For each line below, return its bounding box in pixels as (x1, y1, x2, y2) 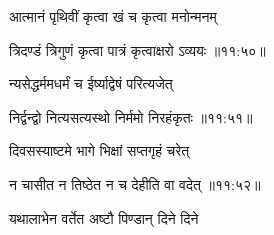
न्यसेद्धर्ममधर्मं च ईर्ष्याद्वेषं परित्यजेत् (9, 73, 173, 94)
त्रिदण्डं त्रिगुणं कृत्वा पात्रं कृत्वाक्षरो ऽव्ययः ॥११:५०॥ (9, 39, 266, 60)
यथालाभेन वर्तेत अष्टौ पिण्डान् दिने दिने (9, 207, 199, 228)
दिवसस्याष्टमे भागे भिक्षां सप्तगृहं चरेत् (9, 140, 190, 161)
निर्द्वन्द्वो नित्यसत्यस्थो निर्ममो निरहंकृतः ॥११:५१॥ (9, 106, 253, 127)
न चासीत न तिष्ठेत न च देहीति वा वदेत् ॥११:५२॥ (9, 173, 261, 194)
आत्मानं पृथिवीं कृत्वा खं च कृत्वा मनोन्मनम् (9, 6, 217, 26)
